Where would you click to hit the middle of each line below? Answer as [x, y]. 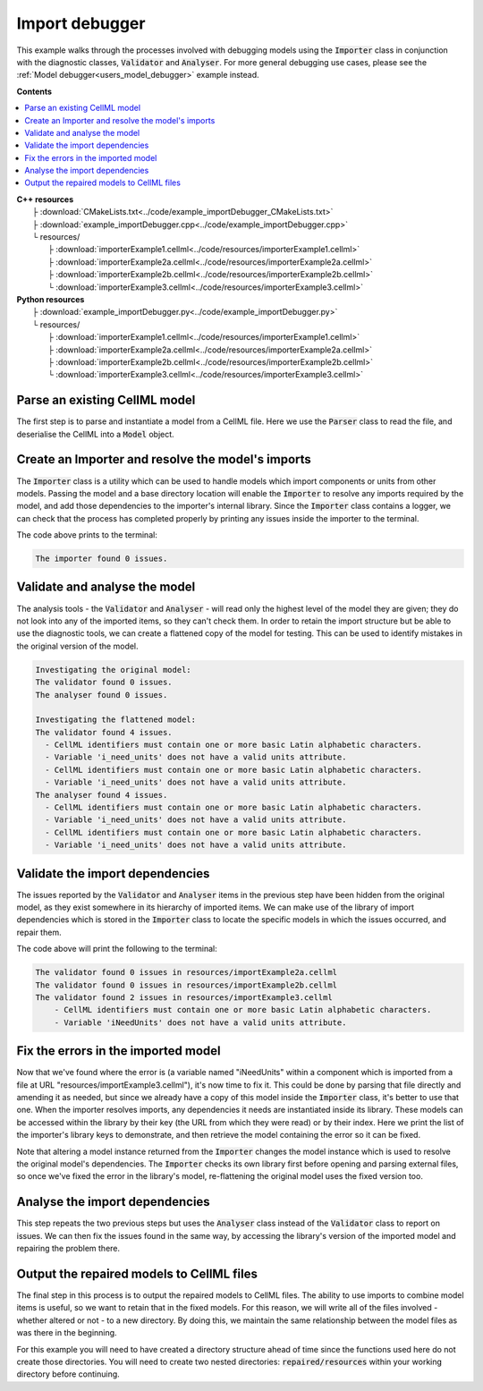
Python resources [51, 299]
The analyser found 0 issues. [102, 695]
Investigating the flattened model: [116, 720]
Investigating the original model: [113, 670]
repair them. [39, 932]
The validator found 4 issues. [104, 732]
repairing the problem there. [68, 1249]
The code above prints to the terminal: [87, 535]
